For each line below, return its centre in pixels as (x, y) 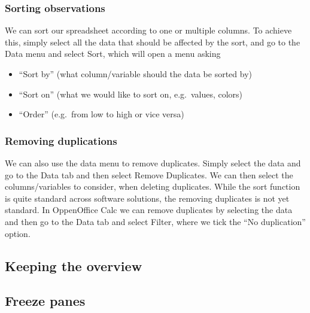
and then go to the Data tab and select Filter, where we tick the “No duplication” (155, 221)
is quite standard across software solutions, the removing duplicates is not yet (147, 198)
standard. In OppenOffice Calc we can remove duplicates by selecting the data (149, 210)
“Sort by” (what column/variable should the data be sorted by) (135, 74)
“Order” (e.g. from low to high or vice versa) (101, 114)
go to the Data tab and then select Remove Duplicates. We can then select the (149, 174)
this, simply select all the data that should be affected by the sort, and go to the (153, 42)
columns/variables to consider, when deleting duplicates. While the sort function (153, 186)
